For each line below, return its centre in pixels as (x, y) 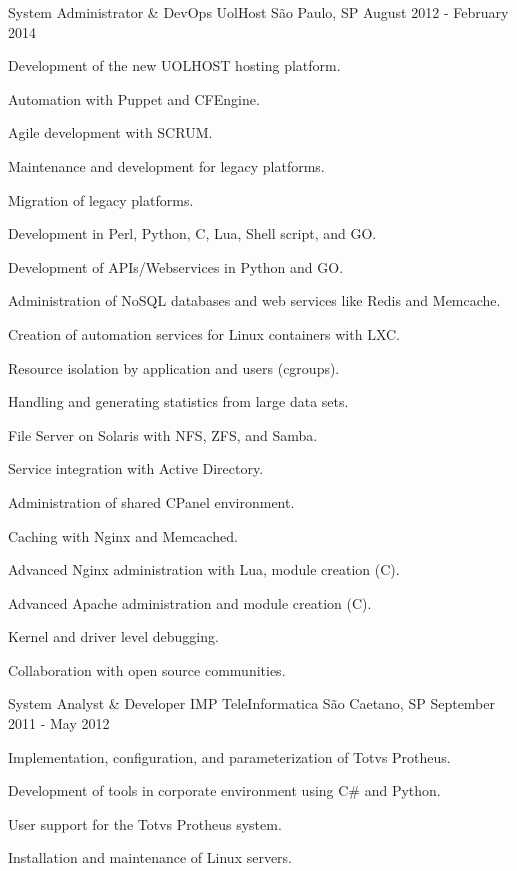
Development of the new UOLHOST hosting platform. (174, 65)
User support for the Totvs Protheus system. (145, 823)
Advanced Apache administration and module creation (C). (190, 602)
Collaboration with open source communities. (147, 669)
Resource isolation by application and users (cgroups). (174, 367)
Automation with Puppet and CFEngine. (134, 98)
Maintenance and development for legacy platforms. (166, 165)
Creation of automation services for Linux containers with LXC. (204, 333)
